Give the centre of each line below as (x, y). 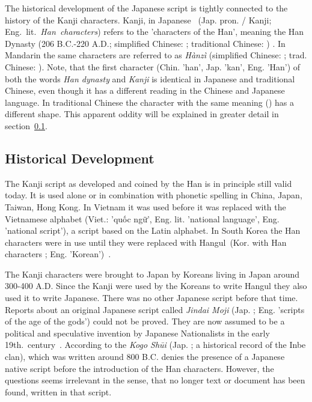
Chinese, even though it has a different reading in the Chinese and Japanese (145, 90)
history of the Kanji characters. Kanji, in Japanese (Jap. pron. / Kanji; (138, 20)
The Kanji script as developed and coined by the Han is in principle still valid (148, 183)
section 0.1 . (26, 125)
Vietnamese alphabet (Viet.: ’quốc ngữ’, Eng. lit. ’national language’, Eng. (142, 218)
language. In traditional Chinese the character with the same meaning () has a (149, 102)
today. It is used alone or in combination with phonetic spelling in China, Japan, (154, 195)
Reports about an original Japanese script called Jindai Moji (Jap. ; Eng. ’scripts (155, 309)
